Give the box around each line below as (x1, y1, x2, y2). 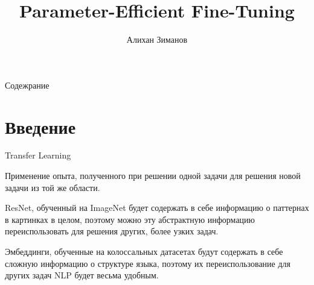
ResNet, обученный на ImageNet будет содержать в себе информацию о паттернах (5, 201, 309, 214)
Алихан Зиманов (126, 33, 188, 46)
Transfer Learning (5, 149, 71, 161)
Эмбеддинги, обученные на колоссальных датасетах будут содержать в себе (5, 245, 283, 257)
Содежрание (5, 78, 50, 91)
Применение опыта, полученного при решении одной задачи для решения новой (5, 169, 301, 182)
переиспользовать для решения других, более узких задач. (5, 225, 219, 237)
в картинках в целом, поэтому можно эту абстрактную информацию (5, 213, 255, 225)
